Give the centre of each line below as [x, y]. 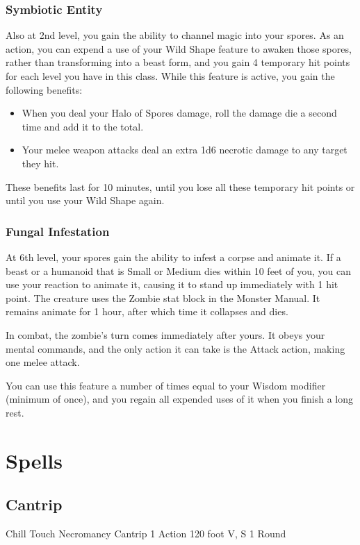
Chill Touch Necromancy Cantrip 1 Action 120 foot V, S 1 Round [146, 534]
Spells [34, 460]
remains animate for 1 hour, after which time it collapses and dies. [147, 311]
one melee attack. [43, 362]
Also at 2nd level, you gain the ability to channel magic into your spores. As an [175, 35]
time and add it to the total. [83, 126]
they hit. [40, 163]
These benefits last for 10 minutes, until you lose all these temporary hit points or [180, 186]
